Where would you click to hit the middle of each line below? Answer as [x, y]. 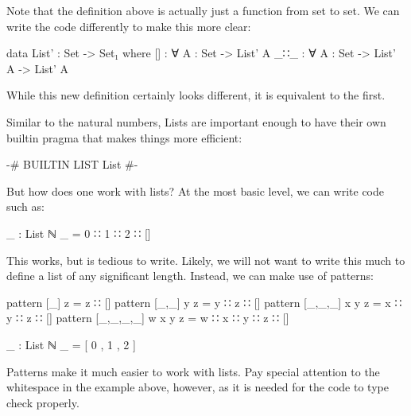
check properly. [43, 402]
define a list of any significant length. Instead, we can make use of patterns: [190, 276]
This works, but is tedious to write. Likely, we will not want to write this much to [206, 260]
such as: [25, 206]
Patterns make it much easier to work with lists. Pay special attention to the [193, 371]
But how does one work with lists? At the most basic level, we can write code [196, 191]
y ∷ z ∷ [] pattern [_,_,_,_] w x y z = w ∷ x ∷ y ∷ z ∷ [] [148, 318]
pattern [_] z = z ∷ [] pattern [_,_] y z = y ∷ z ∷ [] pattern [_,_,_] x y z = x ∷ [204, 302]
